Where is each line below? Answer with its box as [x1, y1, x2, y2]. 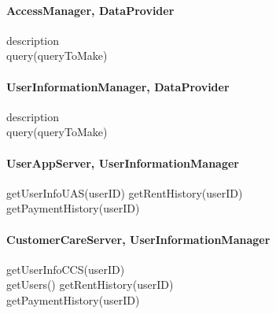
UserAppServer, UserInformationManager [6, 154, 239, 171]
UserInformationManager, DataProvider [6, 78, 230, 94]
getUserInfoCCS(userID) [6, 260, 125, 277]
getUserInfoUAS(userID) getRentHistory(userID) [6, 184, 243, 201]
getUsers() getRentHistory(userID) [6, 276, 174, 293]
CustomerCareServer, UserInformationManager [6, 231, 270, 247]
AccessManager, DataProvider [6, 2, 175, 18]
